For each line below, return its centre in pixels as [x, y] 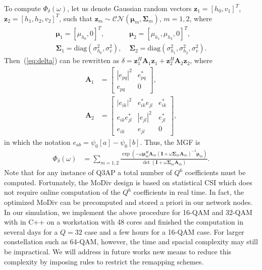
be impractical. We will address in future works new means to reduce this [118, 252]
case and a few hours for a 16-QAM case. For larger [164, 231]
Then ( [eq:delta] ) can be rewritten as [62, 60]
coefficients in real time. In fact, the [189, 192]
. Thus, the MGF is [170, 142]
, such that [76, 18]
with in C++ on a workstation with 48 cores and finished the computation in [124, 222]
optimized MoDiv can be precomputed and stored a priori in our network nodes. [128, 202]
